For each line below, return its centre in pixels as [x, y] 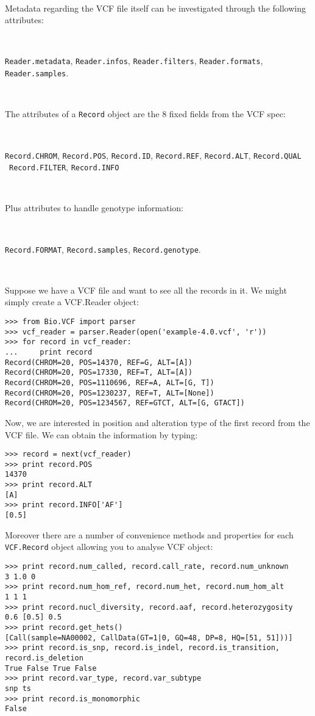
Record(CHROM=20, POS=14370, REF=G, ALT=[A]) [99, 362]
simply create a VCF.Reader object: [72, 302]
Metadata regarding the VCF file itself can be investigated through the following [155, 8]
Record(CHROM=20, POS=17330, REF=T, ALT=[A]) [99, 373]
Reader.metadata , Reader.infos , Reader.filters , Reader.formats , [134, 61]
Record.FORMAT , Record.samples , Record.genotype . [103, 249]
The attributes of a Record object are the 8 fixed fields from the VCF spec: [145, 114]
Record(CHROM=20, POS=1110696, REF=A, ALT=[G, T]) [110, 383]
